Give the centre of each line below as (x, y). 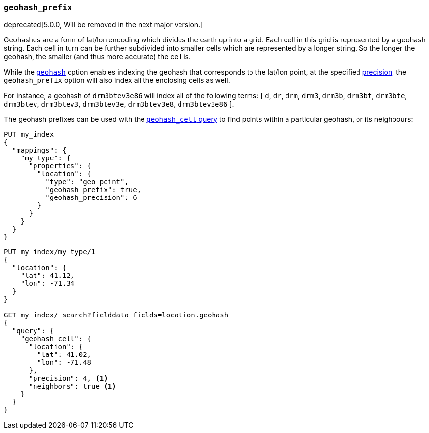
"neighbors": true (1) (72, 386)
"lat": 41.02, (64, 355)
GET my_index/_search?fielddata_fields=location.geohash (116, 315)
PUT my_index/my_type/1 (50, 252)
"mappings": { (39, 150)
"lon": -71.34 (48, 284)
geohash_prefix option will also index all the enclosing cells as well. (117, 80)
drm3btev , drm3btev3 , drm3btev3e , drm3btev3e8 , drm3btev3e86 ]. (119, 104)
